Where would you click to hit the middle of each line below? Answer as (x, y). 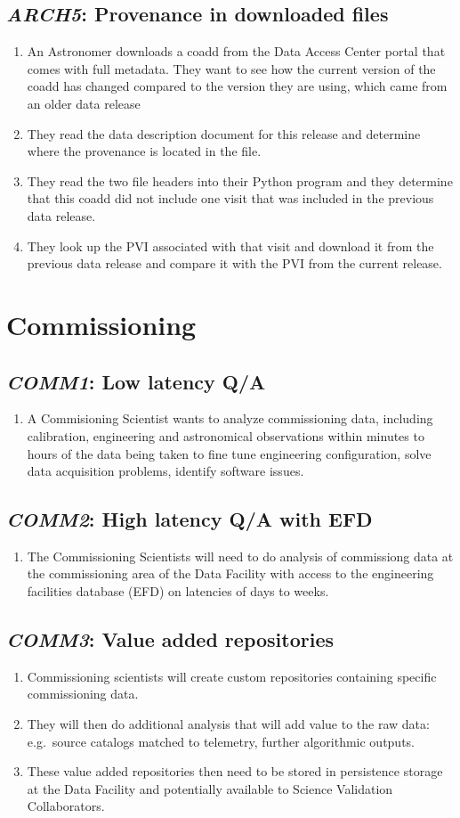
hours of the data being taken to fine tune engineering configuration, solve (229, 453)
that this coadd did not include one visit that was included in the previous (230, 198)
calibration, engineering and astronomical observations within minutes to (226, 435)
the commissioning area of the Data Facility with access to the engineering (230, 573)
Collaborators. (66, 806)
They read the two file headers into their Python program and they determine (240, 180)
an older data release (84, 103)
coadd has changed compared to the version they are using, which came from (237, 86)
